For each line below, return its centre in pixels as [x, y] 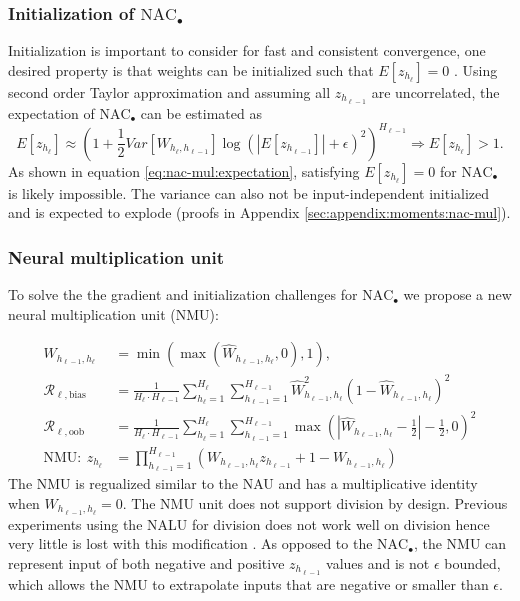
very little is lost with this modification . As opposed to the [190, 543]
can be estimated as [201, 112]
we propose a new [457, 294]
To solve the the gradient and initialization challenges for [183, 294]
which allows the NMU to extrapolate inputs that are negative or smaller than [248, 583]
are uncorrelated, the [435, 91]
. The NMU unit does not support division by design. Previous [315, 502]
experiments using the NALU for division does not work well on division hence [249, 523]
